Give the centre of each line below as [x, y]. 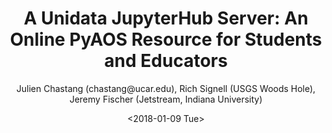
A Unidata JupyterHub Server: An [166, 18]
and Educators [166, 61]
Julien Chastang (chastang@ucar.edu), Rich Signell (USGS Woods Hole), [166, 88]
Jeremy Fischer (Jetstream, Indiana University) [166, 99]
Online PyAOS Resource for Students [166, 39]
